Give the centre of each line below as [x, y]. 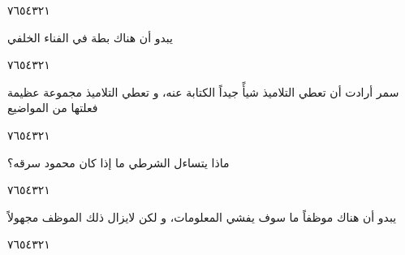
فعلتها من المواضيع [53, 108]
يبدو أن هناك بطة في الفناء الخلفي [90, 37]
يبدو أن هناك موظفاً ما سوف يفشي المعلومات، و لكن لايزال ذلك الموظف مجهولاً [202, 216]
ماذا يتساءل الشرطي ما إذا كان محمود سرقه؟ [118, 162]
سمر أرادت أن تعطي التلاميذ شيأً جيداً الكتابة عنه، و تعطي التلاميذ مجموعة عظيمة [203, 91]
